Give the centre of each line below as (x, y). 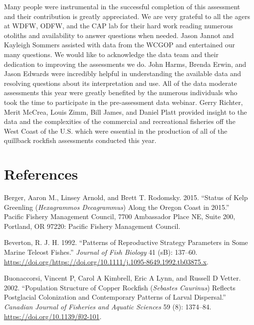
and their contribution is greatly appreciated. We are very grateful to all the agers (127, 16)
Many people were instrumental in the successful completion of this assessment (122, 6)
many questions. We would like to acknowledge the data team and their (111, 54)
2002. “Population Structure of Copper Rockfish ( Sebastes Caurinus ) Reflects (120, 287)
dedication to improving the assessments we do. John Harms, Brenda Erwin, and (125, 64)
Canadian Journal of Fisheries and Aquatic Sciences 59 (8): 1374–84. (108, 306)
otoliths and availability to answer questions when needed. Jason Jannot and (119, 35)
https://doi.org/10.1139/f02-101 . (53, 316)
